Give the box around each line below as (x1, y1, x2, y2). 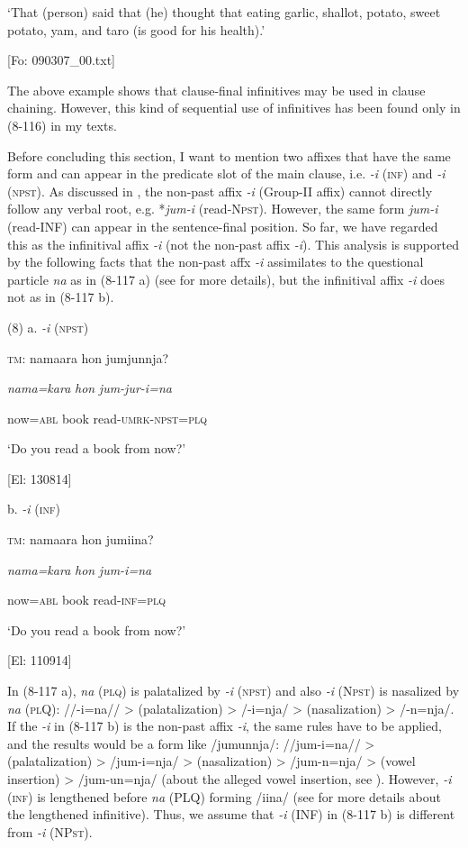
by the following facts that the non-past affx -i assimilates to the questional (7, 252, 424, 271)
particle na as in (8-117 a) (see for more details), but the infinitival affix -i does (7, 269, 445, 288)
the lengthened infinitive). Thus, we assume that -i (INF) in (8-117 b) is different (7, 805, 455, 824)
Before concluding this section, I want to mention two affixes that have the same (7, 146, 451, 165)
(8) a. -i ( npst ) (7, 317, 89, 336)
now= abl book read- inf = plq (7, 590, 166, 609)
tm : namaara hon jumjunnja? (7, 348, 169, 367)
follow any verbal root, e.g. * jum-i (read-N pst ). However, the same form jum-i (7, 199, 438, 218)
